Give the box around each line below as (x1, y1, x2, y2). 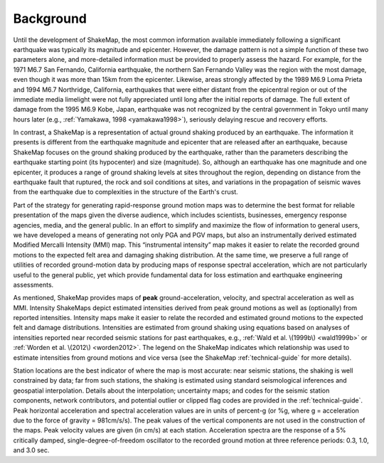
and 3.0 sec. (13, 446, 50, 454)
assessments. (13, 280, 54, 289)
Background (13, 11, 87, 26)
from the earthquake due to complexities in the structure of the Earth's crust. (13, 188, 238, 196)
